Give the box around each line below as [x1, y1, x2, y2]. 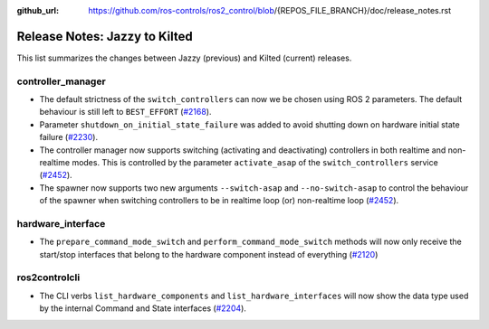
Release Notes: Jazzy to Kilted [16, 28, 194, 44]
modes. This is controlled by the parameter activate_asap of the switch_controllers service [72, 157, 438, 167]
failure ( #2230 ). [39, 132, 99, 143]
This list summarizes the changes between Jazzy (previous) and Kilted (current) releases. [16, 52, 352, 63]
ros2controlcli [16, 271, 81, 284]
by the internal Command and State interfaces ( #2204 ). [39, 303, 246, 314]
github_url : [16, 5, 59, 15]
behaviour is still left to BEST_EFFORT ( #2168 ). [39, 107, 212, 117]
